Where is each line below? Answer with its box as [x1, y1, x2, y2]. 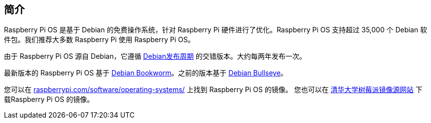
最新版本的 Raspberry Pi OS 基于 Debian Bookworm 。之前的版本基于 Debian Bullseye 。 [4, 69, 287, 77]
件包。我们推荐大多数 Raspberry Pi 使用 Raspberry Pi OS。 [4, 35, 195, 44]
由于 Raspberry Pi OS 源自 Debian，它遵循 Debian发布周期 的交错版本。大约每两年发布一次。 [4, 52, 306, 61]
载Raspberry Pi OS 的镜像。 [4, 95, 94, 104]
